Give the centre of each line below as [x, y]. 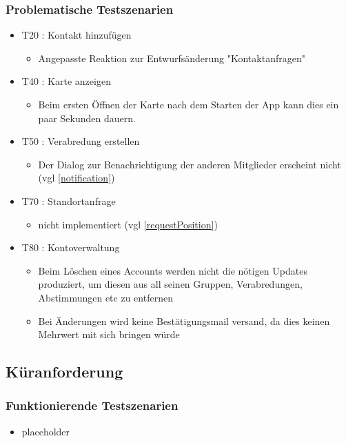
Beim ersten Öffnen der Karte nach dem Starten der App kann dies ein [189, 104]
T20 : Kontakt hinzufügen [77, 35]
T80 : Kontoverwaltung [71, 247]
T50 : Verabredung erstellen [81, 141]
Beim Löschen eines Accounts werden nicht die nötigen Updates [173, 270]
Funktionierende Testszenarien [92, 405]
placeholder [46, 431]
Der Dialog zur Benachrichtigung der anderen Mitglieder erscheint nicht [190, 164]
